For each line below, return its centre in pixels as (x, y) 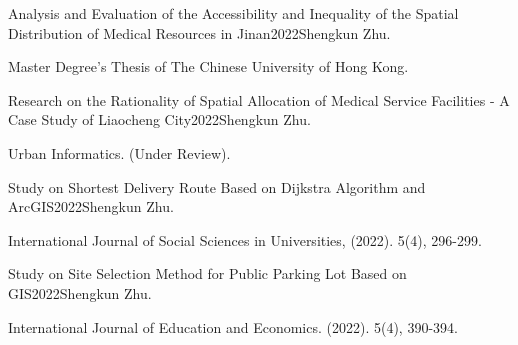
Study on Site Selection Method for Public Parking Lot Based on (207, 273)
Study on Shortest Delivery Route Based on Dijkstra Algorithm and (217, 186)
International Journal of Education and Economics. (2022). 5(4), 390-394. (233, 326)
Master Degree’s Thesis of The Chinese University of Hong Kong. (208, 66)
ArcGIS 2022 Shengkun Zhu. (91, 206)
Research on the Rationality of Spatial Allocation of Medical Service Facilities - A (259, 99)
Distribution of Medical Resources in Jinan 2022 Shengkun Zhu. (199, 32)
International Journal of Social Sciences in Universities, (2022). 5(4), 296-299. (245, 239)
